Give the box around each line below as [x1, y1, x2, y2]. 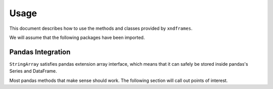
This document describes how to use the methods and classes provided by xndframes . [9, 25, 193, 31]
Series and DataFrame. [9, 68, 57, 74]
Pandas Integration [9, 48, 71, 56]
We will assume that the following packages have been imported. [9, 34, 145, 40]
